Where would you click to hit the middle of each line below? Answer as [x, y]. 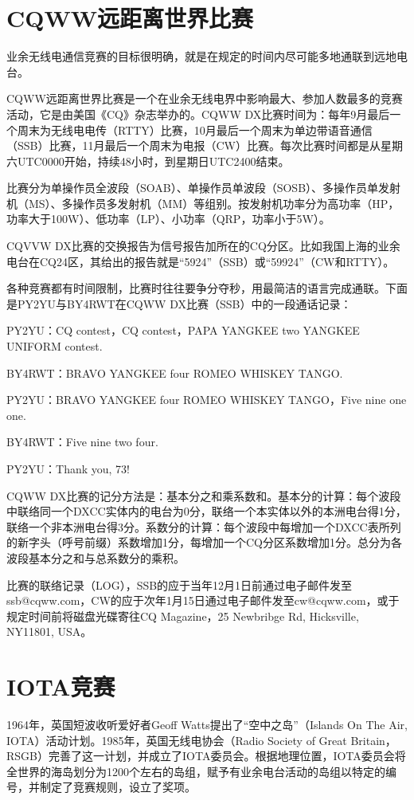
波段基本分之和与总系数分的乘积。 [96, 557]
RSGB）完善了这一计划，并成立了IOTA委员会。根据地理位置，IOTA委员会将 [206, 756]
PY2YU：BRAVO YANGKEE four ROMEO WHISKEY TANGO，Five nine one [207, 400]
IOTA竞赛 [61, 686]
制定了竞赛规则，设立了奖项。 [117, 787]
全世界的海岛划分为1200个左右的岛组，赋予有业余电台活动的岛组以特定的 [196, 771]
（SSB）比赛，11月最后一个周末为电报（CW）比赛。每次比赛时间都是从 [193, 145]
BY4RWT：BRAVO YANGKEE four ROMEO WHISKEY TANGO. [175, 373]
